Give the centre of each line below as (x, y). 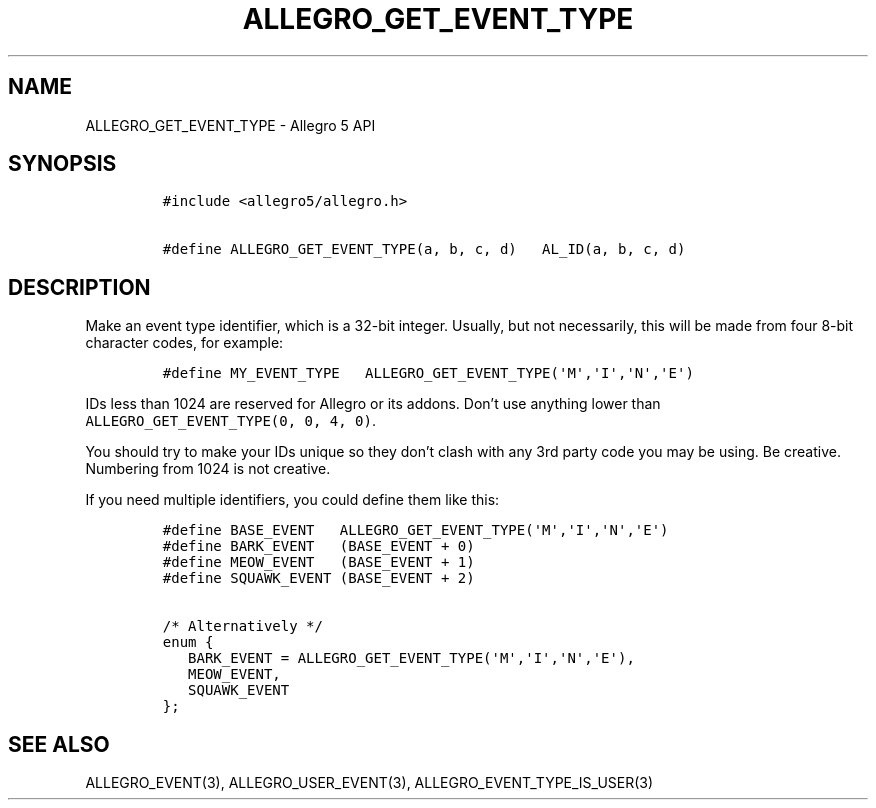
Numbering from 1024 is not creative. (208, 469)
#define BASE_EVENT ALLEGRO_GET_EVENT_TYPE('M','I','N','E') (415, 530)
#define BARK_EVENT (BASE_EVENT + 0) (318, 546)
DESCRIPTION (79, 287)
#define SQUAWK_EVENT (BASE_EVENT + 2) (318, 578)
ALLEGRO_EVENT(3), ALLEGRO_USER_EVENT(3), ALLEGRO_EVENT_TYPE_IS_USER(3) (369, 783)
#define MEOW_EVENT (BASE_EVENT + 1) (318, 562)
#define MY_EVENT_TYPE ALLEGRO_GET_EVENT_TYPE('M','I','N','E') (428, 373)
